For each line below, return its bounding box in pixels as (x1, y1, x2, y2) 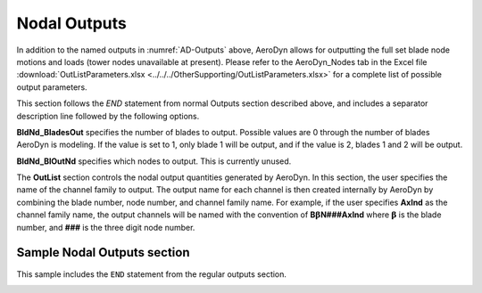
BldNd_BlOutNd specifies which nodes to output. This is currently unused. (16, 156, 292, 167)
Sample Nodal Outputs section (16, 245, 190, 260)
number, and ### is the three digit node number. (16, 222, 195, 232)
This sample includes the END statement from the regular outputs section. (16, 268, 287, 280)
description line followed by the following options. (16, 110, 200, 121)
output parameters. (16, 81, 88, 93)
